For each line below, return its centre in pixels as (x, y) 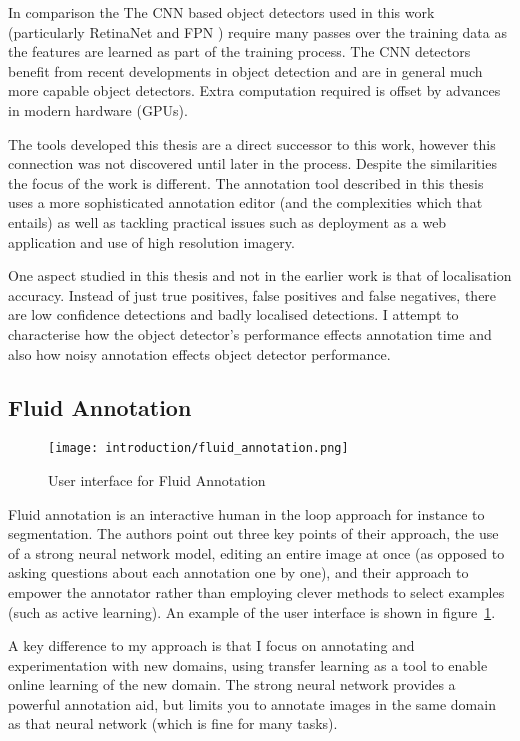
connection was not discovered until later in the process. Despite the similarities (252, 163)
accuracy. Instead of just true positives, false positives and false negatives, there (252, 294)
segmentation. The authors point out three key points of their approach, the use (253, 533)
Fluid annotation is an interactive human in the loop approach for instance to (246, 513)
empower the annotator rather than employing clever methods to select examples (256, 591)
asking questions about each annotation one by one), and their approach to (238, 572)
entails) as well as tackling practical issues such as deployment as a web (227, 221)
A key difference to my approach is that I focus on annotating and (211, 645)
